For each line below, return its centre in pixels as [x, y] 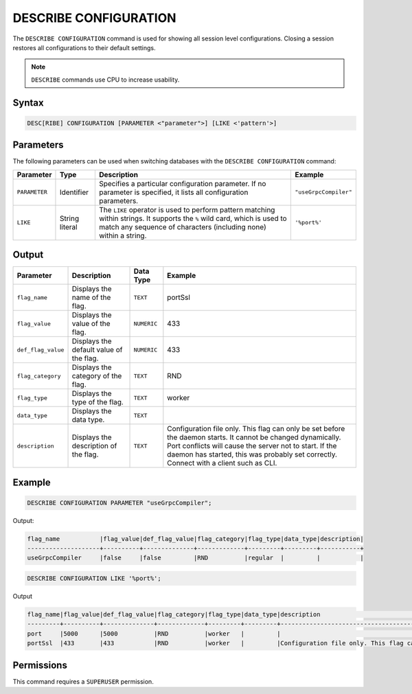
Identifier [74, 192]
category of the [97, 376]
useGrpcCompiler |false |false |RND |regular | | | [195, 558]
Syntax [28, 103]
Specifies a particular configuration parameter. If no [182, 183]
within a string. [123, 235]
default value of [97, 350]
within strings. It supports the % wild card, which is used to [193, 218]
